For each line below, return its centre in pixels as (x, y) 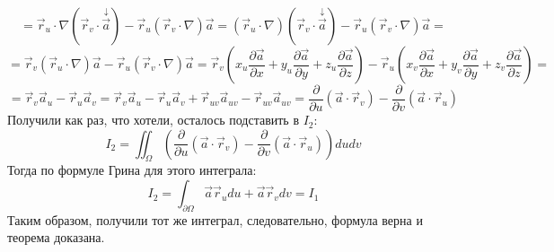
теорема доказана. (56, 237)
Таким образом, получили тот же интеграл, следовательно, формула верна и (215, 219)
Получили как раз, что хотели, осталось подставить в (154, 120)
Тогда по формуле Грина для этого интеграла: (132, 170)
